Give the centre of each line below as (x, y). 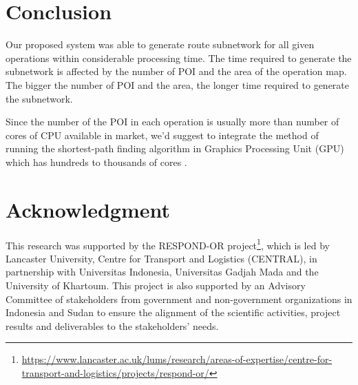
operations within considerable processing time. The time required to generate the (179, 58)
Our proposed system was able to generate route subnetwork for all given (160, 44)
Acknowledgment (88, 209)
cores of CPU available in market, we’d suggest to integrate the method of (162, 135)
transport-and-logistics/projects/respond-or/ (115, 373)
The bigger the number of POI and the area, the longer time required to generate (178, 84)
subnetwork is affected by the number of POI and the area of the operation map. (176, 71)
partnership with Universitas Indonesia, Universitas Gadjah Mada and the (162, 272)
